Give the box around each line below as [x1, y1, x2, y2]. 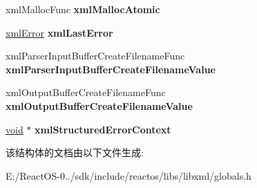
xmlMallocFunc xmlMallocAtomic [6, 2, 160, 16]
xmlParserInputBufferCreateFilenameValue [6, 62, 216, 76]
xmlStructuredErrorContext [35, 122, 171, 136]
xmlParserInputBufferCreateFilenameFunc [6, 48, 185, 63]
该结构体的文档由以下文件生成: [6, 145, 144, 160]
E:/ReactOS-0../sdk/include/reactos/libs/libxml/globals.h [6, 168, 251, 182]
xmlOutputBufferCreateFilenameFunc [6, 85, 166, 100]
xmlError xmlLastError [6, 25, 113, 39]
